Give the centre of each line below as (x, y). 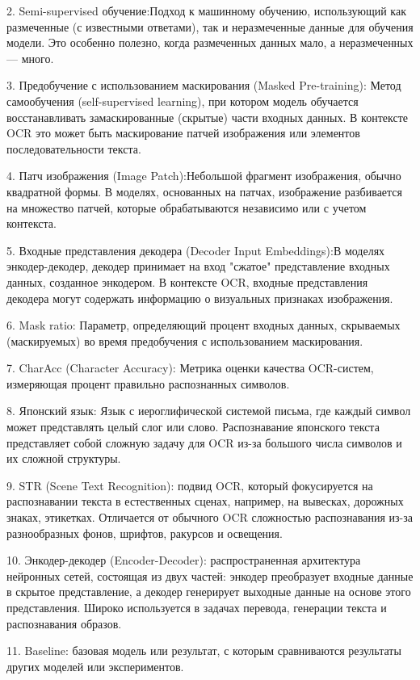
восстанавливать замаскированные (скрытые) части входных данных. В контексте (207, 117)
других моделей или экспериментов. (95, 666)
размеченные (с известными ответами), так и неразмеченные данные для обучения (210, 26)
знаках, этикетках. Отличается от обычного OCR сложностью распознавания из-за (210, 517)
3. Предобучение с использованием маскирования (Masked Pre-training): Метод (204, 85)
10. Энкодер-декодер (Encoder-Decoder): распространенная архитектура (184, 560)
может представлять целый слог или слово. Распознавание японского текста (193, 427)
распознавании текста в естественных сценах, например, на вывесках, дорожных (205, 501)
